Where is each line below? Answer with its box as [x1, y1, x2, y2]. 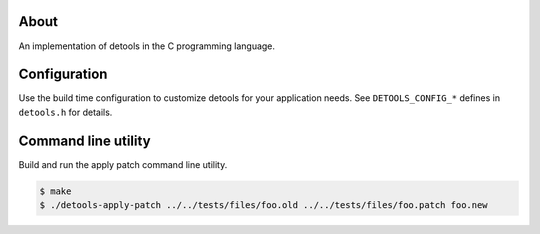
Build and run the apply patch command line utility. [18, 158, 228, 170]
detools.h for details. [18, 106, 113, 118]
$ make [39, 185, 72, 197]
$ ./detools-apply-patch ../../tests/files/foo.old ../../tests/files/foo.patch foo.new [39, 200, 489, 211]
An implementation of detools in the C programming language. [18, 40, 275, 52]
